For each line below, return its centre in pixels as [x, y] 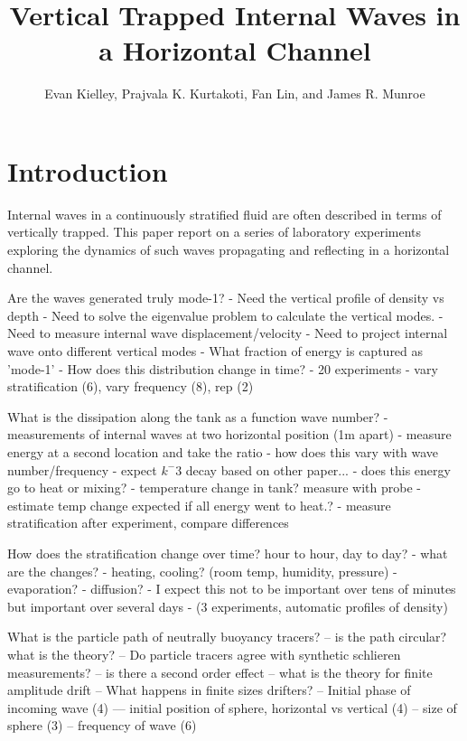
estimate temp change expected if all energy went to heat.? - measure [199, 505]
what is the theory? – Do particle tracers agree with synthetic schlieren [204, 654]
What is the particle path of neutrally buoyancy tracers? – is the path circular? [227, 637]
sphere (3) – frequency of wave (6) [102, 725]
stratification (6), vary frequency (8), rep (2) [131, 386]
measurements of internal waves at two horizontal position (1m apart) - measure [229, 434]
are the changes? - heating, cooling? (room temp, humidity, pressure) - [202, 571]
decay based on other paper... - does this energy [318, 469]
